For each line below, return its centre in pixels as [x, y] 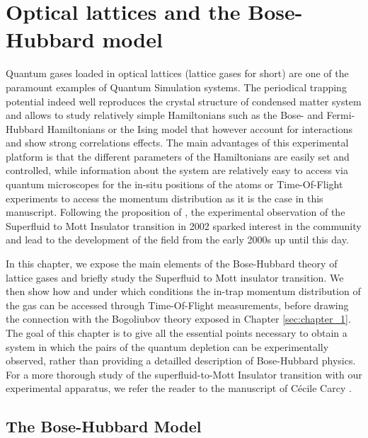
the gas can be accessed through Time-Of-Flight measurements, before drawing [177, 305]
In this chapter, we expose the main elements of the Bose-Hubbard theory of [172, 264]
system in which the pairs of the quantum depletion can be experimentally [167, 346]
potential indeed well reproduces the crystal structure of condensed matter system [184, 101]
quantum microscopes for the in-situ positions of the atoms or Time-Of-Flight [174, 184]
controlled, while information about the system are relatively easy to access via [177, 170]
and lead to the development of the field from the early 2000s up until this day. [177, 240]
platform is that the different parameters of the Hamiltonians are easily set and [178, 156]
